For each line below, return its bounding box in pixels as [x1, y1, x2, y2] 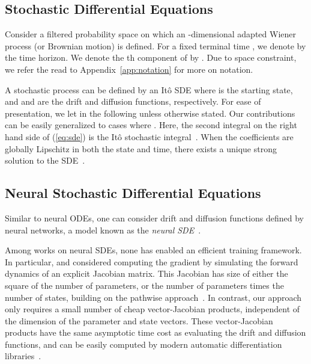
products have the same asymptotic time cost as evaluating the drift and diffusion [5, 326, 306, 339]
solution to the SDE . [5, 154, 85, 167]
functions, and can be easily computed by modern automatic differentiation [5, 338, 282, 350]
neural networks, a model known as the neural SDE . [5, 223, 201, 236]
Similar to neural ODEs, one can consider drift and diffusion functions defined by [5, 211, 304, 224]
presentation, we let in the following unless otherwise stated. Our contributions [5, 106, 295, 119]
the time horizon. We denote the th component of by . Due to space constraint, [5, 51, 297, 64]
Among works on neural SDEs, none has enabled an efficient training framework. [5, 244, 302, 256]
